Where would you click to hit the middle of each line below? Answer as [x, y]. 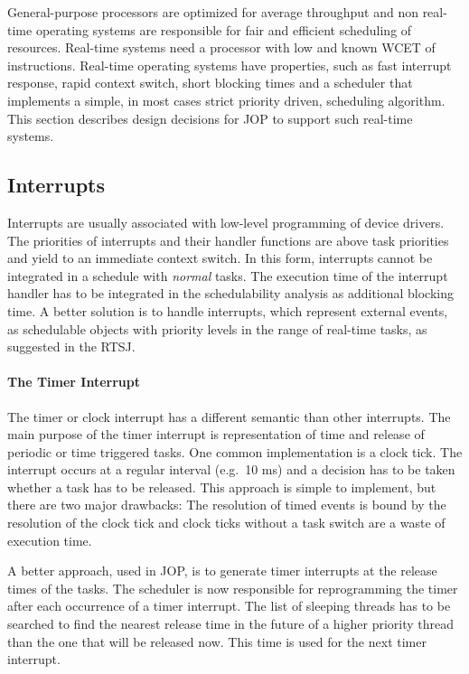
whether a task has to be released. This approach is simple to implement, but [222, 487]
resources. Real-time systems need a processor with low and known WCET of [221, 47]
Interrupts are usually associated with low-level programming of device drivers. [226, 222]
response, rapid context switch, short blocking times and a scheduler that [210, 83]
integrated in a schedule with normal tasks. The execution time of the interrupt [228, 275]
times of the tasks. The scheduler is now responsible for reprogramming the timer [233, 588]
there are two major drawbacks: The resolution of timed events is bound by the [227, 505]
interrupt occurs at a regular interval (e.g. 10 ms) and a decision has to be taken [231, 469]
